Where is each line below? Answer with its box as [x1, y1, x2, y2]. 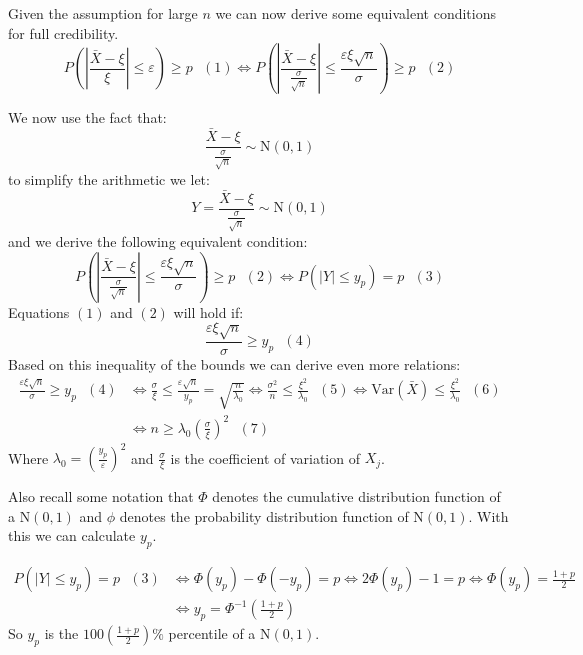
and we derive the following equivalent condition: [8, 230, 308, 251]
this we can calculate [8, 525, 136, 546]
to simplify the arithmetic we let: [8, 169, 210, 190]
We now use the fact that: [8, 107, 167, 128]
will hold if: [173, 301, 244, 322]
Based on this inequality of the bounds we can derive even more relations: [8, 353, 461, 374]
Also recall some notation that [8, 486, 194, 507]
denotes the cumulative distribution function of [212, 486, 501, 507]
